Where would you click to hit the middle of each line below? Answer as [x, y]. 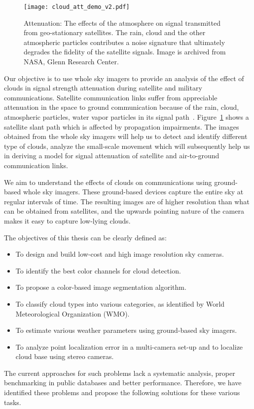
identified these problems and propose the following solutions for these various [122, 392]
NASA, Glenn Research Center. [71, 62]
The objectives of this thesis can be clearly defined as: [85, 237]
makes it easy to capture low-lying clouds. [67, 220]
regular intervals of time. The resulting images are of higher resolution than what [127, 201]
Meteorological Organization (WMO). [73, 313]
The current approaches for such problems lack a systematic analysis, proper [120, 373]
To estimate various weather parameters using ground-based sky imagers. [126, 330]
